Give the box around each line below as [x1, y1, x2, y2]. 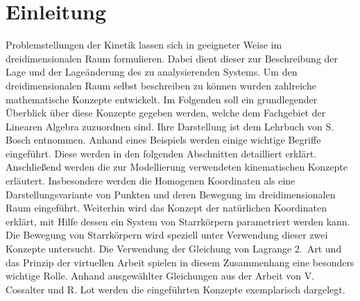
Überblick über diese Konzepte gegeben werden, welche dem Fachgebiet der [6, 105, 326, 120]
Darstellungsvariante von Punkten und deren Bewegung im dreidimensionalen [6, 187, 336, 201]
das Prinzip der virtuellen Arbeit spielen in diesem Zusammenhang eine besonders [6, 255, 354, 269]
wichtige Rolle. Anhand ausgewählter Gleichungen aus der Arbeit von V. [6, 268, 315, 283]
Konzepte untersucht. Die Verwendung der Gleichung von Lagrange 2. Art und [6, 241, 342, 256]
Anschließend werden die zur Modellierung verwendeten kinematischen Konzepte [6, 160, 348, 174]
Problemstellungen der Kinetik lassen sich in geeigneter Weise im [6, 37, 282, 52]
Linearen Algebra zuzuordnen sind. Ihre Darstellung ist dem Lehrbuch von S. [6, 119, 334, 133]
